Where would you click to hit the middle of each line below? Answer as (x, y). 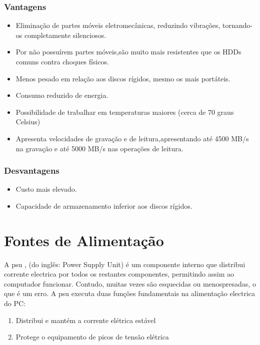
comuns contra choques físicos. (62, 61)
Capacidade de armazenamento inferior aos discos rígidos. (104, 205)
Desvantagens (32, 171)
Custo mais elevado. (46, 189)
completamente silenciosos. (65, 35)
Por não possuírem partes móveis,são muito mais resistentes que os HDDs (128, 52)
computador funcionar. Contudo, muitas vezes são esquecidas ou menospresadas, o (130, 283)
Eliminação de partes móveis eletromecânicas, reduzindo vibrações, (118, 25)
